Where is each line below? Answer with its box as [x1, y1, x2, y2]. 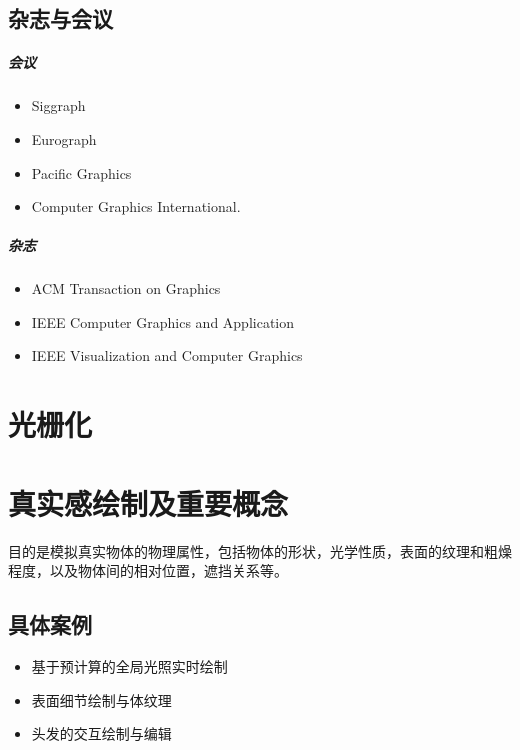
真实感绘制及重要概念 [8, 482, 289, 523]
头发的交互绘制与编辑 [31, 723, 172, 744]
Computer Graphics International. [31, 196, 241, 217]
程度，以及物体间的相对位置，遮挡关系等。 [8, 560, 288, 581]
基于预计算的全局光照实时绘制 [31, 655, 228, 676]
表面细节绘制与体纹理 [31, 689, 172, 710]
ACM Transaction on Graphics [31, 278, 221, 299]
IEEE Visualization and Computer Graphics [31, 345, 303, 366]
